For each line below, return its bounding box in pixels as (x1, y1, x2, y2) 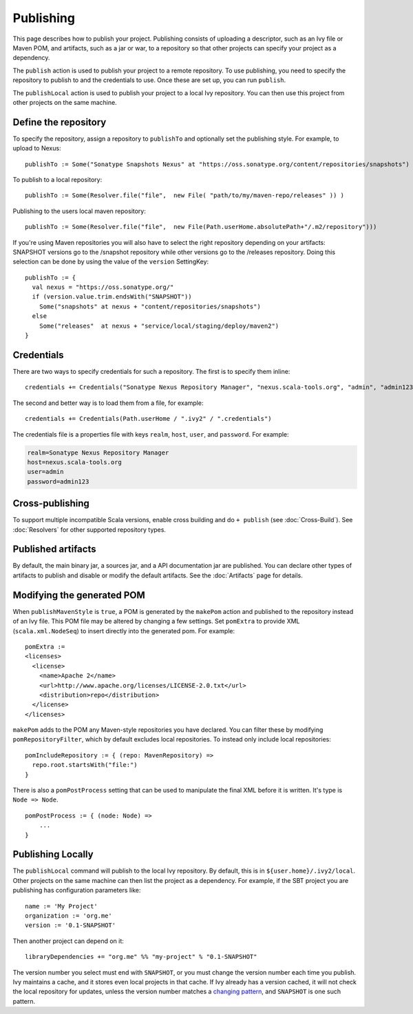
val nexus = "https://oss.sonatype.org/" (32, 284, 174, 291)
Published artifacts (12, 544, 96, 555)
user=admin (27, 468, 64, 476)
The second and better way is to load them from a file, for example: (12, 399, 204, 407)
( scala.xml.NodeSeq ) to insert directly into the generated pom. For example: (12, 626, 235, 635)
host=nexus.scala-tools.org (27, 458, 122, 466)
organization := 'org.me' (25, 912, 113, 920)
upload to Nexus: (12, 144, 61, 152)
